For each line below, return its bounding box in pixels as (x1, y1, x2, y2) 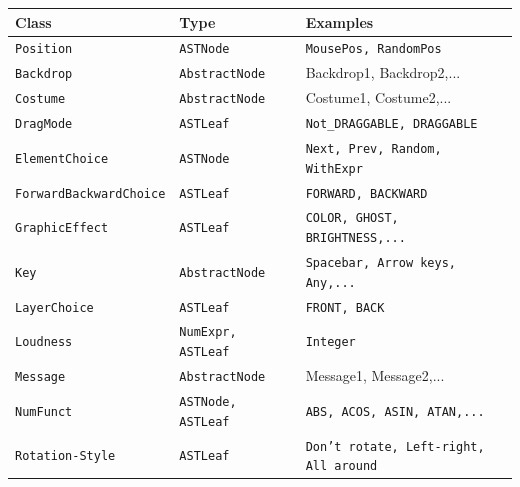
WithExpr (305, 161, 363, 176)
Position (15, 42, 73, 57)
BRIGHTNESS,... (305, 231, 406, 246)
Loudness (15, 335, 73, 350)
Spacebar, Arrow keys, (305, 256, 457, 270)
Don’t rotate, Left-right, (305, 439, 485, 454)
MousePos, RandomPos (305, 42, 442, 57)
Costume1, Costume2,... (305, 87, 452, 108)
